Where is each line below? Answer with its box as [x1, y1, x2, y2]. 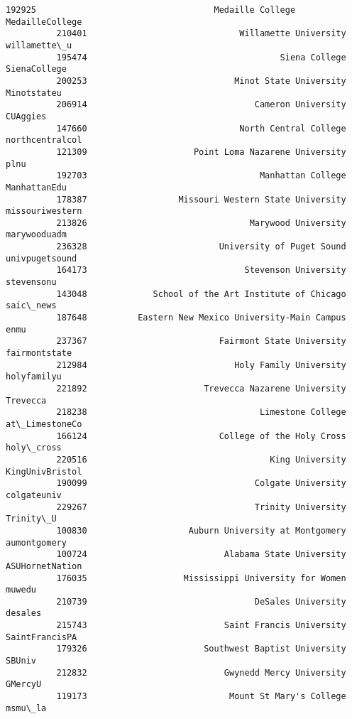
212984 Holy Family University [56, 359, 346, 370]
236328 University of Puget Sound [56, 242, 346, 252]
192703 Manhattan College [56, 171, 346, 181]
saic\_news [6, 301, 57, 311]
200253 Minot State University [56, 75, 346, 86]
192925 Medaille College [6, 5, 296, 15]
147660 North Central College [56, 123, 346, 134]
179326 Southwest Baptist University [56, 644, 346, 654]
